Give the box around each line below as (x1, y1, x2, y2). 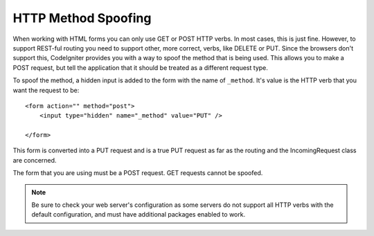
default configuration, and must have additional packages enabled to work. (31, 210, 246, 219)
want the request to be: (12, 86, 80, 94)
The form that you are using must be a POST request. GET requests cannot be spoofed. (12, 169, 263, 177)
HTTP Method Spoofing (12, 10, 152, 26)
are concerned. (12, 156, 57, 164)
